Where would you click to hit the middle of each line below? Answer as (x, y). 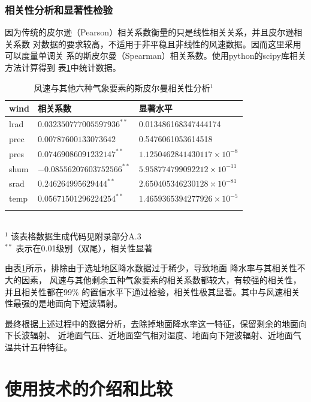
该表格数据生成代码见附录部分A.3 (76, 236)
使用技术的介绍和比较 (89, 388)
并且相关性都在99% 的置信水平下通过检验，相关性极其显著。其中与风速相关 (153, 291)
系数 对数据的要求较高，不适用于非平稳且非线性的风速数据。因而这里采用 (157, 43)
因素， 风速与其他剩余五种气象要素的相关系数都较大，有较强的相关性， (161, 279)
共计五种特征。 (42, 346)
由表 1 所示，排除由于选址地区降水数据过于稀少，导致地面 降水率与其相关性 (151, 268)
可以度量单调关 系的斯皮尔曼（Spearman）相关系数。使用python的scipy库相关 (155, 55)
